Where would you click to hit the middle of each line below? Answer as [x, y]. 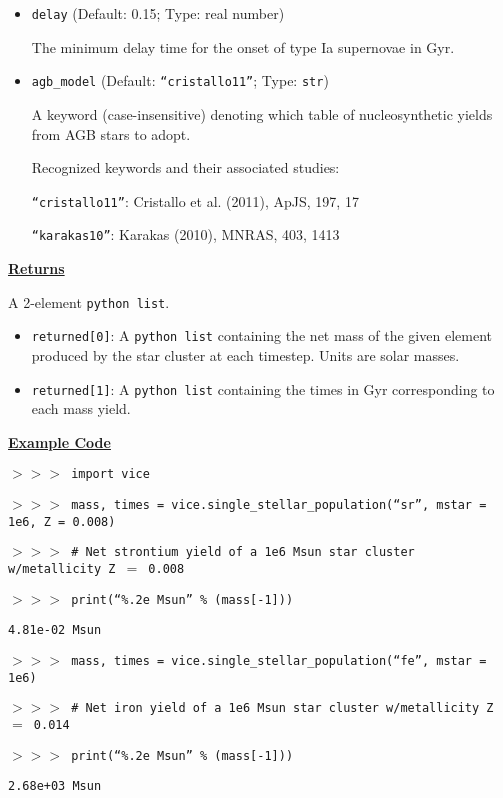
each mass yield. [81, 408]
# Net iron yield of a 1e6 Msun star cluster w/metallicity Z [282, 708]
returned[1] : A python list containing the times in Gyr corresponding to [263, 388]
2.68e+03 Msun [55, 786]
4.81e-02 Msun [55, 630]
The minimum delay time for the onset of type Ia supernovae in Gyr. [243, 46]
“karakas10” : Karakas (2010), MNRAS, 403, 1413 [185, 234]
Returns [36, 268]
